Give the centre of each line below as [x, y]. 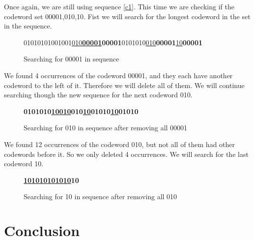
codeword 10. [24, 164]
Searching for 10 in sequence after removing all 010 [100, 196]
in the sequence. [28, 26]
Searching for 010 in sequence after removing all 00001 [106, 128]
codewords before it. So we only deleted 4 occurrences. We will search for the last [126, 154]
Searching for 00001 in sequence [71, 59]
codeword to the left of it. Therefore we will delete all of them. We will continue [124, 85]
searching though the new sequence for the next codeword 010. [98, 95]
